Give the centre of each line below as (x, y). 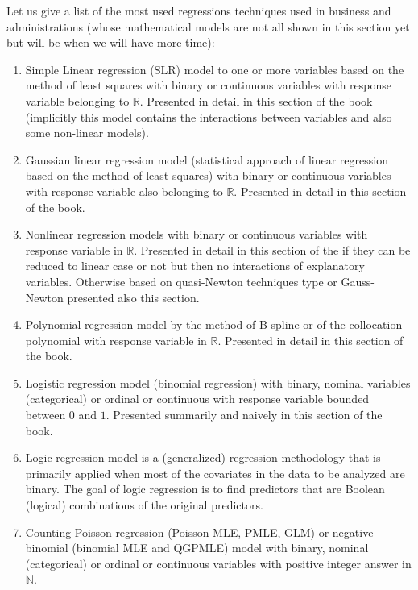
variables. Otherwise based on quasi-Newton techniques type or (181, 281)
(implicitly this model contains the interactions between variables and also (209, 116)
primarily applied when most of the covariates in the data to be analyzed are (215, 473)
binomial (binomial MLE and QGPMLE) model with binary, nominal (197, 548)
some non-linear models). (87, 133)
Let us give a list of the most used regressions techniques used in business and (199, 10)
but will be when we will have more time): (111, 42)
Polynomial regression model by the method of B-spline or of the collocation (214, 324)
